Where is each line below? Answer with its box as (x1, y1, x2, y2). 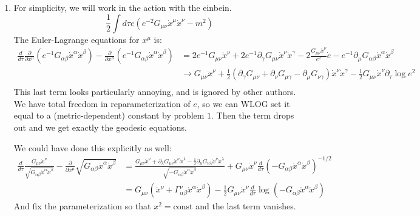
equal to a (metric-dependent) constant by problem (13, 109, 205, 122)
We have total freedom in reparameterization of (13, 97, 191, 110)
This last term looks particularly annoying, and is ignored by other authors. (13, 85, 296, 98)
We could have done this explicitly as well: (13, 141, 172, 154)
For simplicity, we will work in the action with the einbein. (13, 1, 232, 13)
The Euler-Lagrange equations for (13, 33, 140, 45)
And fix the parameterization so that (13, 200, 151, 212)
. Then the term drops (211, 109, 294, 122)
